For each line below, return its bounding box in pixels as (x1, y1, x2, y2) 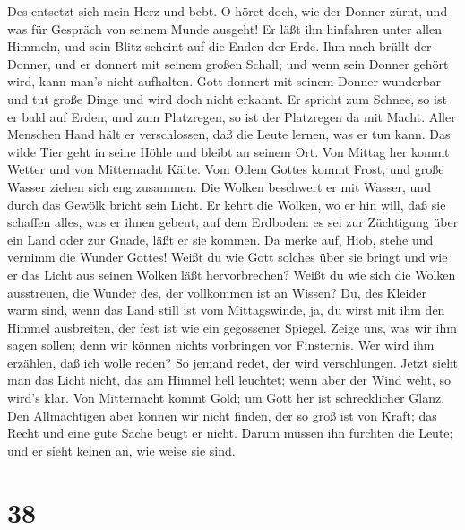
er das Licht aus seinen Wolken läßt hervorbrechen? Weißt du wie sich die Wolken (7, 265, 456, 283)
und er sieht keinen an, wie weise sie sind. (7, 440, 236, 459)
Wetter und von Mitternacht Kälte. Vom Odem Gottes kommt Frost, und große (7, 160, 444, 178)
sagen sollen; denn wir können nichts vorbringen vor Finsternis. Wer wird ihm (7, 335, 435, 354)
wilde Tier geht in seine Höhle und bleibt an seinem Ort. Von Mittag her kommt (7, 142, 450, 161)
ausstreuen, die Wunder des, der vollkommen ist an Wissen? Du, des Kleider (7, 282, 426, 301)
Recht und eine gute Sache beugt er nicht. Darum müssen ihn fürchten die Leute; (7, 423, 453, 442)
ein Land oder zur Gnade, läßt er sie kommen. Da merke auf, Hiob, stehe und (7, 230, 434, 248)
